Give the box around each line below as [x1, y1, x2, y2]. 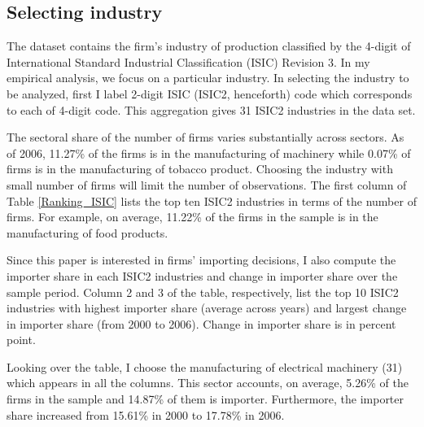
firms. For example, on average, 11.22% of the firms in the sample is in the [7, 208, 378, 225]
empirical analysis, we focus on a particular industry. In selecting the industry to [7, 69, 409, 86]
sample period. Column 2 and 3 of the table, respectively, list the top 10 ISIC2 [7, 283, 399, 300]
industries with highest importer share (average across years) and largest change [7, 299, 407, 316]
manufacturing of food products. [7, 224, 168, 241]
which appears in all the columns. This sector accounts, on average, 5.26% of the [7, 374, 409, 391]
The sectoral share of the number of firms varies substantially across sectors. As [7, 129, 404, 146]
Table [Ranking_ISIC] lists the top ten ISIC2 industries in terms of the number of [7, 192, 417, 209]
